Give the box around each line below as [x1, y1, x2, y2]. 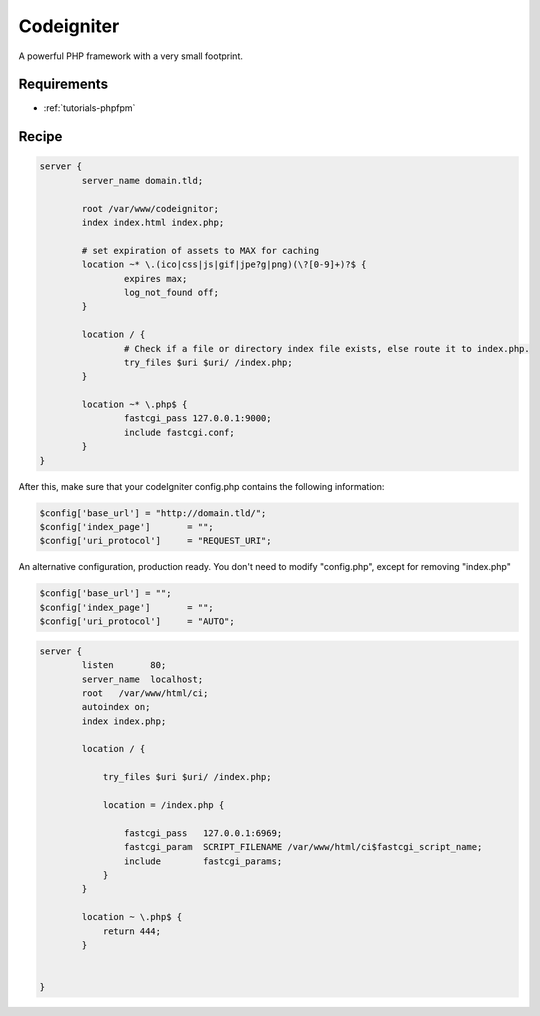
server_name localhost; [81, 673, 204, 685]
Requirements [18, 76, 109, 93]
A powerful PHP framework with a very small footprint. [18, 50, 244, 62]
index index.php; [81, 715, 167, 727]
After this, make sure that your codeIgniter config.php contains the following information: [18, 480, 385, 492]
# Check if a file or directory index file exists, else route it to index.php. [123, 343, 530, 354]
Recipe [18, 128, 63, 145]
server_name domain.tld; [81, 175, 204, 186]
